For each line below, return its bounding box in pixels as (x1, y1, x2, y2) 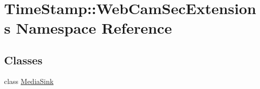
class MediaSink (4, 75, 54, 86)
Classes (4, 52, 43, 67)
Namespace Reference (16, 18, 172, 38)
